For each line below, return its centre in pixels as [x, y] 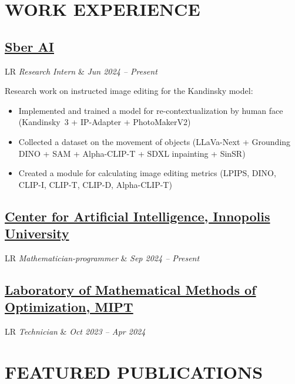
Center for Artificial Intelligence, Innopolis [138, 216]
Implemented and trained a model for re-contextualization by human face [151, 110]
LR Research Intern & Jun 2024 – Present [81, 71]
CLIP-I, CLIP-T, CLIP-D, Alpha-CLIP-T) [95, 184]
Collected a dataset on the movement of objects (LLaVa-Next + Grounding [155, 141]
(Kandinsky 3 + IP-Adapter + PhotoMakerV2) [105, 122]
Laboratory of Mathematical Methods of [130, 289]
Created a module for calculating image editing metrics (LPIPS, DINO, [147, 173]
